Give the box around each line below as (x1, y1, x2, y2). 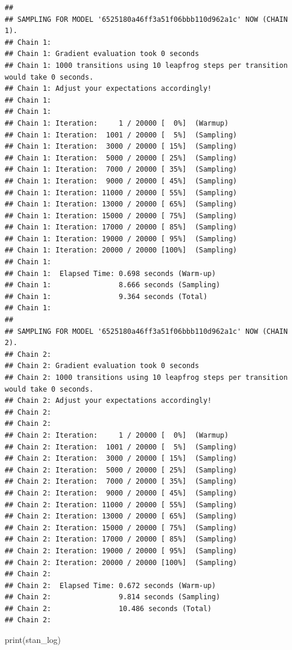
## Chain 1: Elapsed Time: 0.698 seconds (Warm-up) (5, 269, 216, 278)
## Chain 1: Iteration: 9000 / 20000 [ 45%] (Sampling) (5, 176, 237, 185)
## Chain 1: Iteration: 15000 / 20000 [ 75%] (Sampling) (5, 211, 237, 220)
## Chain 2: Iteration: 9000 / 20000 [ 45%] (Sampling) (5, 488, 237, 497)
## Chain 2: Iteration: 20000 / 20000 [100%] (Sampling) (5, 558, 237, 567)
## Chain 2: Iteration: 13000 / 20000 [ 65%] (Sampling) (5, 512, 237, 521)
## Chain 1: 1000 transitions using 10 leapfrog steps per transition (5, 61, 288, 70)
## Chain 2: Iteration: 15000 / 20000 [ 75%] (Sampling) (5, 523, 237, 532)
